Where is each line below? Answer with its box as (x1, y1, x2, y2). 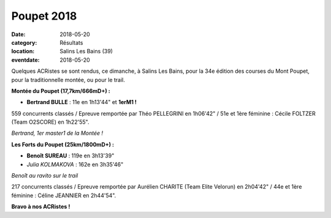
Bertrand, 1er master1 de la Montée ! (11, 129, 104, 137)
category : (11, 39, 37, 46)
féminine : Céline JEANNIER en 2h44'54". (11, 192, 116, 199)
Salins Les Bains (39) (59, 48, 113, 55)
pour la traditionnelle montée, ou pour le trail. (11, 76, 126, 83)
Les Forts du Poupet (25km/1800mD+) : (11, 141, 115, 148)
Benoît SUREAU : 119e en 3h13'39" (26, 152, 115, 159)
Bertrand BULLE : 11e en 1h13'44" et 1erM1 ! (26, 99, 137, 106)
